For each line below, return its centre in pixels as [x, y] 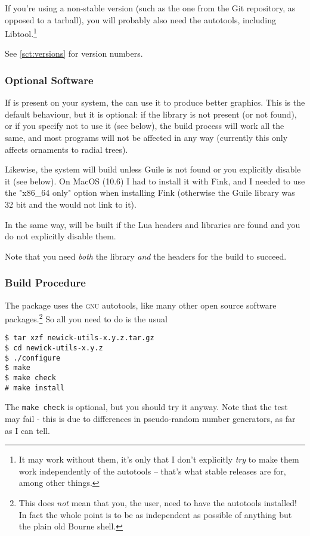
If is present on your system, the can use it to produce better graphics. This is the [155, 102]
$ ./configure [33, 358]
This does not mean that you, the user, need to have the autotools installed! [158, 503]
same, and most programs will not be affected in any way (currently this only [146, 138]
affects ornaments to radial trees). [66, 149]
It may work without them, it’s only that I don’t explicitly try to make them [159, 459]
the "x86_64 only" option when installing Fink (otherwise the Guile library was [150, 192]
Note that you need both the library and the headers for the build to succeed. [146, 256]
